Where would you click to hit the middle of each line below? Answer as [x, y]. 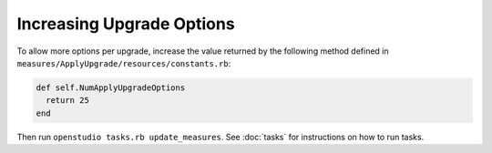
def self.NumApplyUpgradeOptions [111, 87]
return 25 [68, 101]
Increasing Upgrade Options [126, 24]
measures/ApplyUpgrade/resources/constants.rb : [124, 63]
